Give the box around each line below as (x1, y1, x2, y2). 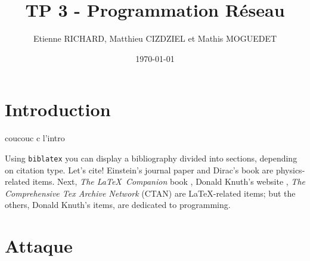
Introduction (5, 97, 111, 122)
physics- (275, 163, 305, 176)
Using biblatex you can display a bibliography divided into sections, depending (5, 151, 297, 164)
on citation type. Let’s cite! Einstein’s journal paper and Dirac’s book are (5, 163, 274, 176)
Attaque (5, 234, 73, 258)
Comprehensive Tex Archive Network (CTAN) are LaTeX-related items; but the (5, 187, 296, 199)
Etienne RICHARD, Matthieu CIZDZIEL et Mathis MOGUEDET (33, 32, 277, 45)
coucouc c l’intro (5, 132, 65, 144)
